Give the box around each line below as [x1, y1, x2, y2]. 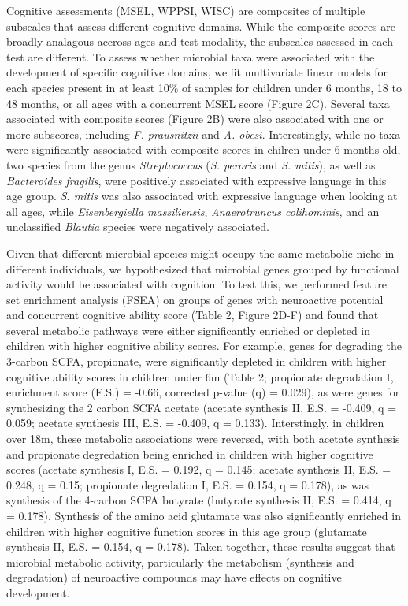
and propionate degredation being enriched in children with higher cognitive [6, 445, 373, 462]
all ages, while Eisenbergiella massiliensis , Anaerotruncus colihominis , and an [6, 203, 380, 219]
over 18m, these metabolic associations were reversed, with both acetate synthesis [6, 430, 400, 447]
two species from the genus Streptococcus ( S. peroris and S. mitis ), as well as [6, 156, 376, 173]
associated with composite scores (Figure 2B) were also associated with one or [6, 110, 384, 127]
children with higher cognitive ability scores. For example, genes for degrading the [6, 337, 402, 354]
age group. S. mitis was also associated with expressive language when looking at [6, 188, 398, 204]
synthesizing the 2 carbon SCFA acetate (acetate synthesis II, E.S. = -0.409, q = [6, 399, 397, 415]
